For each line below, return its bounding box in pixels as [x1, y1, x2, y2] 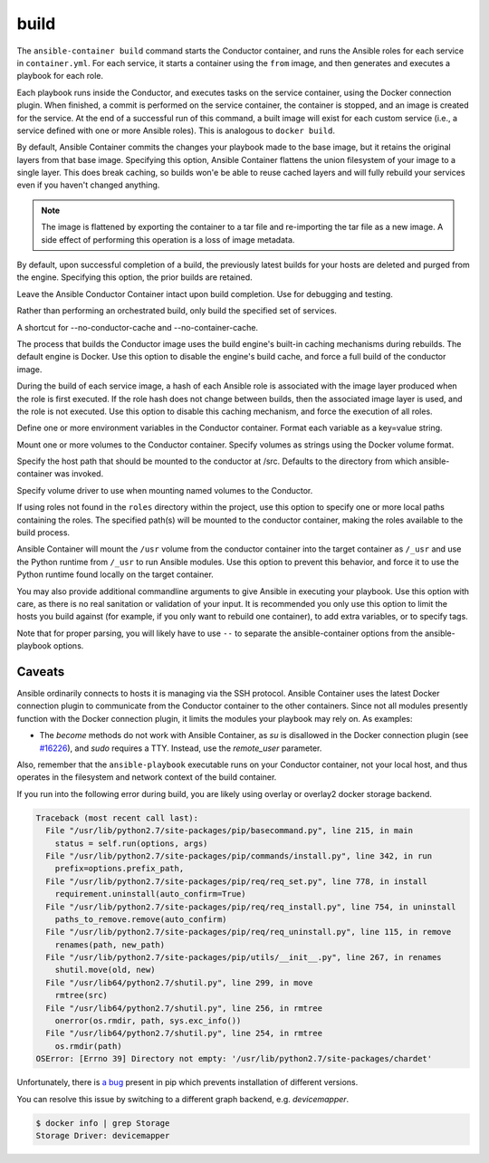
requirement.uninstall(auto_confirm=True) [54, 889, 246, 899]
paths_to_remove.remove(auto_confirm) [54, 914, 227, 924]
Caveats [16, 664, 65, 679]
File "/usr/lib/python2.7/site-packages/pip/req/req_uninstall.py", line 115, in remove [45, 927, 452, 937]
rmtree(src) [54, 990, 109, 1001]
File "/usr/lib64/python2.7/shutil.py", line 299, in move [45, 977, 313, 987]
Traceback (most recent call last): [35, 812, 199, 823]
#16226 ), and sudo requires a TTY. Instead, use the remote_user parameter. [39, 743, 322, 754]
